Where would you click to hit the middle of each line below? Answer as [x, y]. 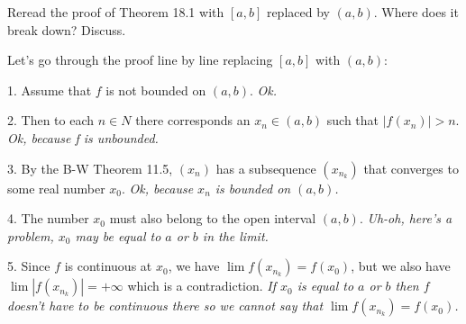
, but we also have [401, 266]
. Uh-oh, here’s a [406, 218]
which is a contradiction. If [202, 286]
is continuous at [108, 266]
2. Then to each [51, 120]
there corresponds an [193, 120]
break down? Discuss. [67, 29]
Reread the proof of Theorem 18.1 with [116, 12]
